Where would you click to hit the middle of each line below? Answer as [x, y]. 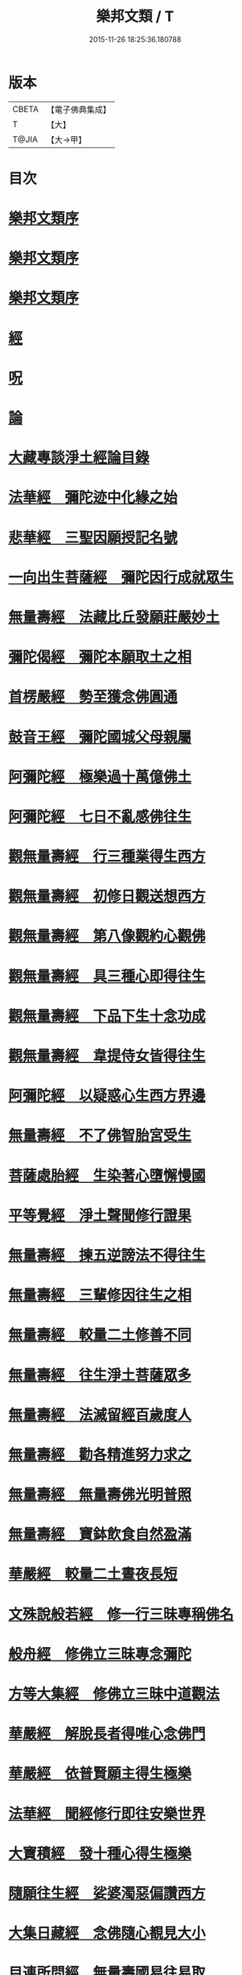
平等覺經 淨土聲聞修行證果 [100, 1216]
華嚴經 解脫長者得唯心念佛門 [107, 1734]
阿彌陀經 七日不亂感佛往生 [100, 817]
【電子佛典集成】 [78, 110]
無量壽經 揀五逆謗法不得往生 [107, 1255]
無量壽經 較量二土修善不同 [100, 1335]
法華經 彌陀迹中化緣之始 [93, 498]
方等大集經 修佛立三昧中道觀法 [114, 1694]
